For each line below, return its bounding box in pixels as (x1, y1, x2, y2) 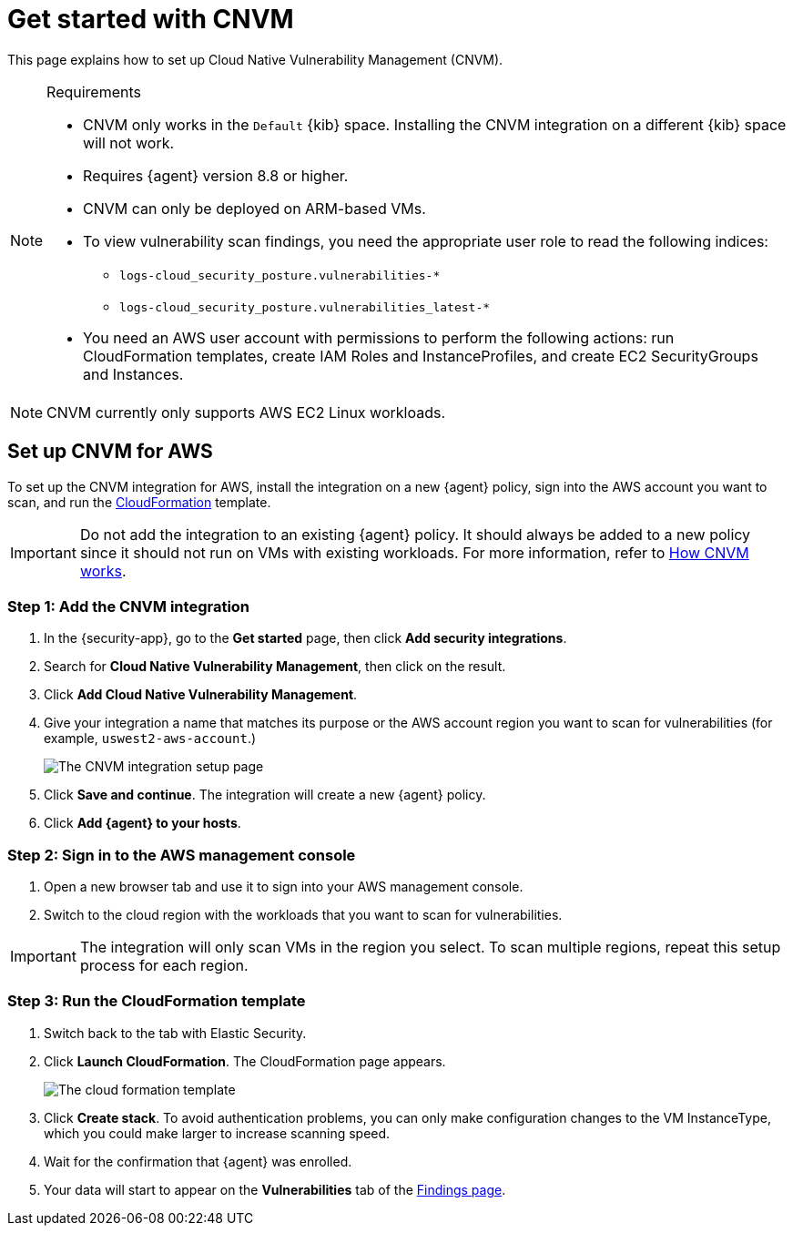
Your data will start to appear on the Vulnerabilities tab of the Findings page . (44, 1181, 506, 1197)
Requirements (46, 82, 141, 101)
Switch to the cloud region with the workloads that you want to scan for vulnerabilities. (44, 907, 563, 923)
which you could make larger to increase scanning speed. (44, 1125, 391, 1141)
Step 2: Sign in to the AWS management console (7, 845, 356, 864)
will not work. (83, 133, 175, 152)
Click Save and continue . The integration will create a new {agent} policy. (44, 787, 486, 803)
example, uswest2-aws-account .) (44, 730, 257, 747)
